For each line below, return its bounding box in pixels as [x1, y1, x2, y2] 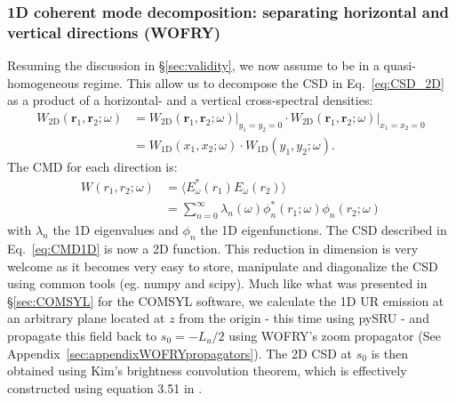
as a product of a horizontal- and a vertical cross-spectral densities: [7, 91, 373, 109]
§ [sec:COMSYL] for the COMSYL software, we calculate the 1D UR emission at [7, 291, 444, 310]
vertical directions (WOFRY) [7, 20, 221, 43]
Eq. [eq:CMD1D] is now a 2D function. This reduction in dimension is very [7, 238, 419, 257]
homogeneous [7, 73, 79, 92]
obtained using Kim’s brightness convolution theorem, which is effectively [7, 361, 407, 380]
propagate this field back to [7, 326, 157, 344]
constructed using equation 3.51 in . [7, 378, 203, 397]
